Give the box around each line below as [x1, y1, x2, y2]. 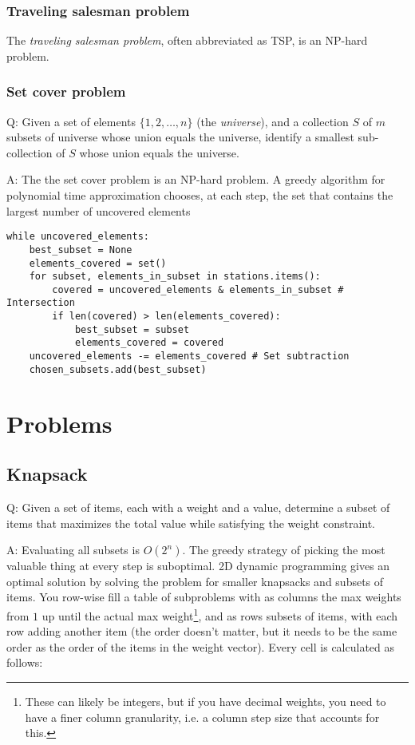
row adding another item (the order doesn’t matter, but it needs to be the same [6, 623, 397, 640]
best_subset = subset [74, 323, 190, 335]
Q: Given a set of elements [6, 113, 136, 129]
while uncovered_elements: [6, 231, 149, 243]
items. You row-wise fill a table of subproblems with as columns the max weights [6, 588, 401, 605]
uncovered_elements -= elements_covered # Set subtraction [29, 351, 350, 363]
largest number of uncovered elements [6, 202, 191, 219]
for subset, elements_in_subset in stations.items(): [29, 271, 321, 283]
